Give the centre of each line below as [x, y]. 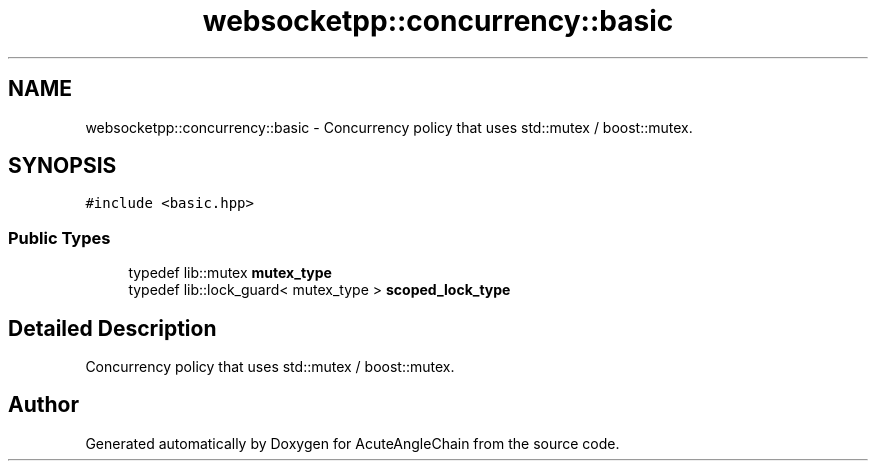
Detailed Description [112, 328]
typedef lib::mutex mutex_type [230, 273]
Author [43, 405]
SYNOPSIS [62, 166]
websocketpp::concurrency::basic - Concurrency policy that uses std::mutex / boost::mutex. [389, 127]
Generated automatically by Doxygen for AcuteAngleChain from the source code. [352, 443]
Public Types [59, 237]
